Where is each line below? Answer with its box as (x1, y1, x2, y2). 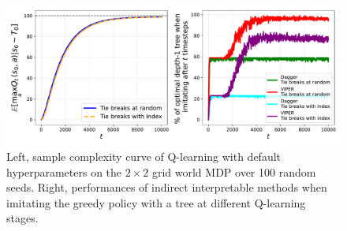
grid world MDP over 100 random (151, 163, 316, 180)
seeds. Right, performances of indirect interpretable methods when (6, 179, 327, 196)
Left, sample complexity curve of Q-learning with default (6, 147, 282, 164)
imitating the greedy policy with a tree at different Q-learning (6, 194, 306, 211)
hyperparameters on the (6, 163, 122, 180)
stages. (6, 210, 39, 226)
